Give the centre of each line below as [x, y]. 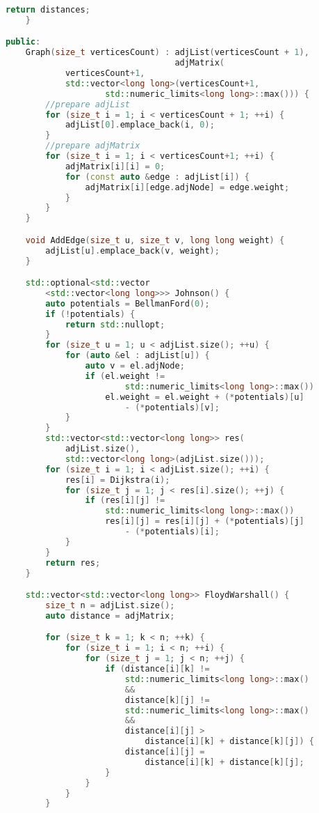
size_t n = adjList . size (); [110, 605]
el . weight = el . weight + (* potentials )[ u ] [205, 397]
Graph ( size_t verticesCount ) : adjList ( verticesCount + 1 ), [167, 53]
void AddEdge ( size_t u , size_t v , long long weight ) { [155, 240]
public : [23, 42]
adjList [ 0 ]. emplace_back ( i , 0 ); [140, 125]
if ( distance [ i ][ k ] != [157, 669]
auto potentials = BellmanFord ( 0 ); [128, 303]
